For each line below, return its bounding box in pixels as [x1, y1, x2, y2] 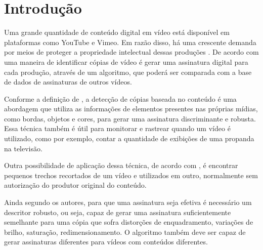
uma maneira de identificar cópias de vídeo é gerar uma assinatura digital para [4, 56, 248, 67]
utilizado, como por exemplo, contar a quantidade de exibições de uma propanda [4, 133, 254, 144]
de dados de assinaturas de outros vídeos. [4, 76, 132, 87]
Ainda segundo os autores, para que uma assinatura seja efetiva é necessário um [4, 197, 252, 207]
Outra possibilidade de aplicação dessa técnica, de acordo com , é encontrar [4, 160, 238, 171]
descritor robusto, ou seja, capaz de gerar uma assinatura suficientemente [4, 206, 231, 217]
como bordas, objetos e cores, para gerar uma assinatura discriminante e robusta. [4, 113, 256, 123]
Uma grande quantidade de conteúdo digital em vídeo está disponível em [4, 27, 230, 37]
